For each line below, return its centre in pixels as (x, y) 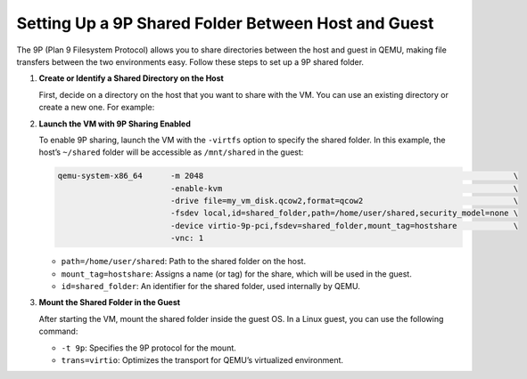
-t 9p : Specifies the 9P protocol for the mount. (148, 348)
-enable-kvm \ (344, 188)
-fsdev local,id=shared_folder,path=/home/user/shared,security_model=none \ (344, 213)
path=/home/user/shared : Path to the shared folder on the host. (184, 262)
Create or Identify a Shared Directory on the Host (132, 78)
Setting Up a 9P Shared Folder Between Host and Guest (225, 23)
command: (58, 331)
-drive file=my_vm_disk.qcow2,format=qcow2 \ (344, 201)
